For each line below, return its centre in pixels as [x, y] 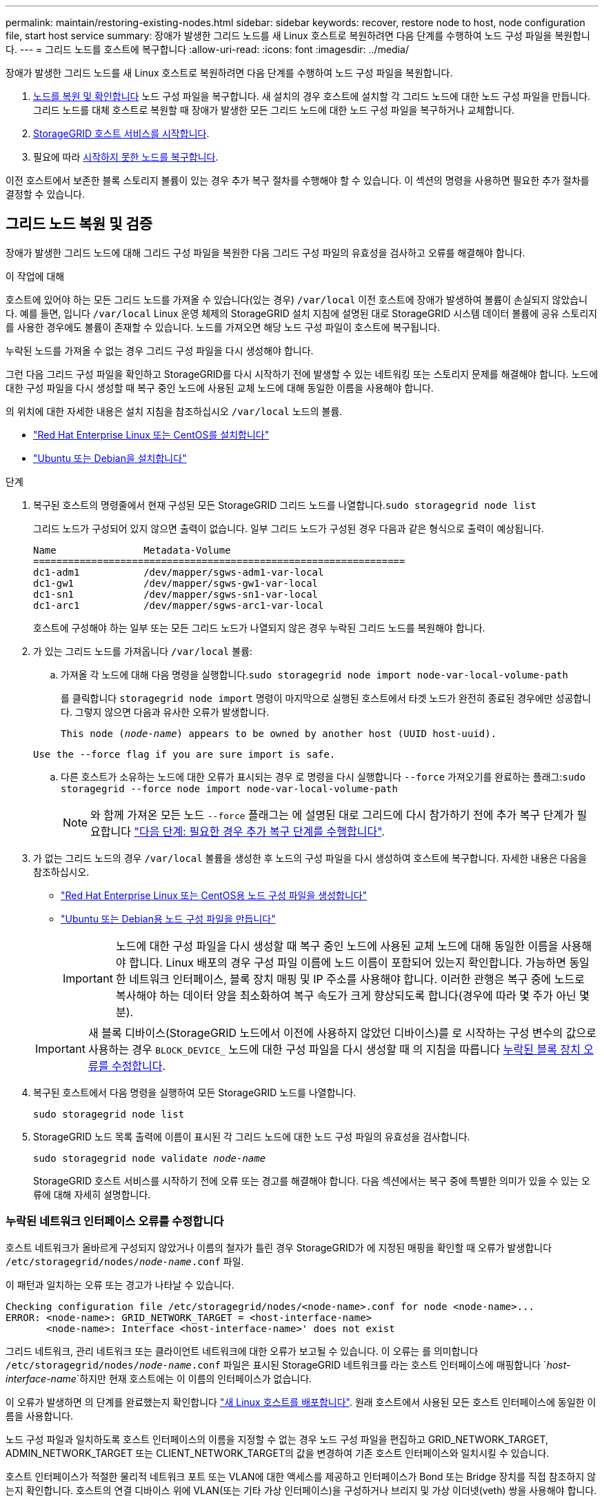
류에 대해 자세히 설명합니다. [92, 1194]
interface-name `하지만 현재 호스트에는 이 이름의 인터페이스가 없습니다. [159, 1378]
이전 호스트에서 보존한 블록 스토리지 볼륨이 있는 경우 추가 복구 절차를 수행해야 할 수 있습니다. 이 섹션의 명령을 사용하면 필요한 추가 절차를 [298, 180]
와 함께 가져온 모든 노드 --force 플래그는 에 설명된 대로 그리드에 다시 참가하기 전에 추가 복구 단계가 [332, 815]
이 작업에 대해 [35, 276]
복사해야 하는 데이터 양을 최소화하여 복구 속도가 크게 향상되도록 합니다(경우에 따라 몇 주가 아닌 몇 [353, 995]
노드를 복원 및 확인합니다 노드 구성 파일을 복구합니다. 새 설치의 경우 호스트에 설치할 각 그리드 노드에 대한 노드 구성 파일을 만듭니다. [312, 96]
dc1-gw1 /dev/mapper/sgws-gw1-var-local [176, 583]
